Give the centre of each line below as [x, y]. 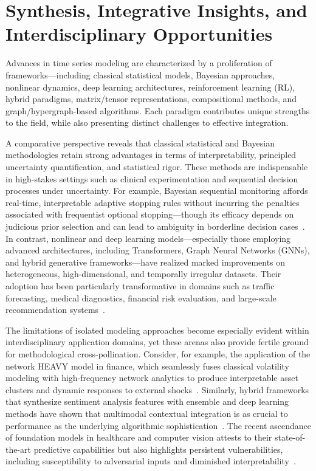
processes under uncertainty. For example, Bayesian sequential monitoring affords [157, 191]
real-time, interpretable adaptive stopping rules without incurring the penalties [153, 202]
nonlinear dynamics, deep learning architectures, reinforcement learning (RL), [150, 87]
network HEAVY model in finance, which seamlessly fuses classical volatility [148, 366]
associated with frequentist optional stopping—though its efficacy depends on [150, 214]
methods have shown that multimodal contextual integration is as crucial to [147, 413]
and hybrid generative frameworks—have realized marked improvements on [146, 262]
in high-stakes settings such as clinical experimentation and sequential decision [152, 178]
